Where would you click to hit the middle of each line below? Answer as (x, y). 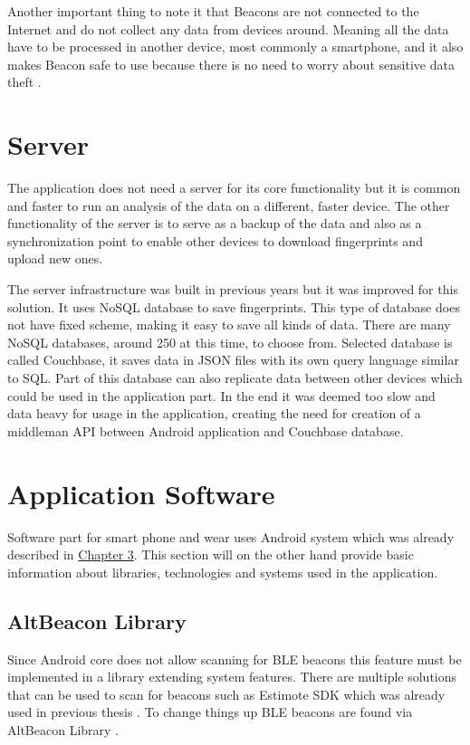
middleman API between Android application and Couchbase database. (206, 430)
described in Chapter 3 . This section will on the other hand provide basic (211, 554)
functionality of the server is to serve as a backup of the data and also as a (215, 223)
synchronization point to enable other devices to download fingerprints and (215, 240)
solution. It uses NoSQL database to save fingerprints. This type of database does (234, 306)
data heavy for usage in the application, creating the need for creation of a (214, 413)
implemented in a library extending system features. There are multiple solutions (232, 677)
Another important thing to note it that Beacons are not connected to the (213, 11)
